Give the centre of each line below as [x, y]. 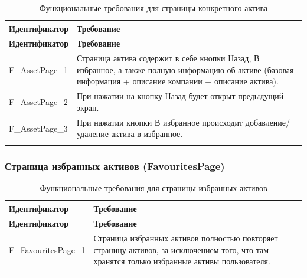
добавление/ [268, 122]
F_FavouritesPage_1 [47, 249]
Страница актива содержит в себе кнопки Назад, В [168, 58]
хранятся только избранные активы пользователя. [182, 261]
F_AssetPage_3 [38, 128]
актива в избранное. [147, 134]
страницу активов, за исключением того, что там [181, 249]
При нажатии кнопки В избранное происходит [160, 122]
